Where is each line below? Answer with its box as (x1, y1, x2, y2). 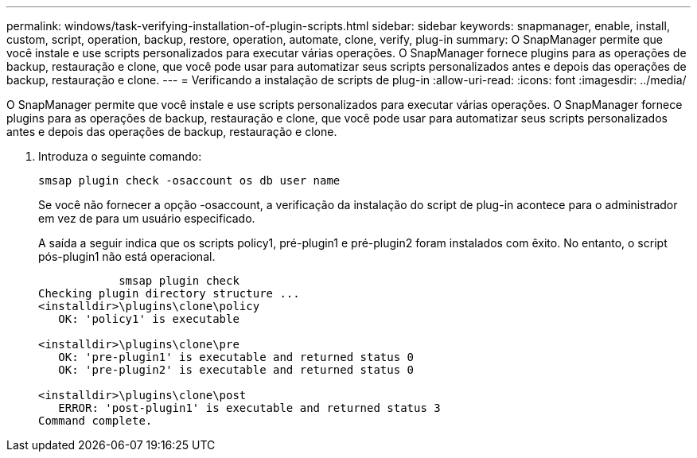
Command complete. (38, 414, 153, 427)
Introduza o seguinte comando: (38, 149, 202, 163)
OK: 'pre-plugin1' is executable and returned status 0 (58, 351, 415, 363)
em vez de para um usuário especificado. (38, 212, 255, 225)
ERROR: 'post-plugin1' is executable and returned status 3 (58, 402, 441, 414)
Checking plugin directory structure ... (38, 287, 300, 300)
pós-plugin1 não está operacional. (38, 250, 216, 263)
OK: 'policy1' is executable (58, 312, 239, 325)
